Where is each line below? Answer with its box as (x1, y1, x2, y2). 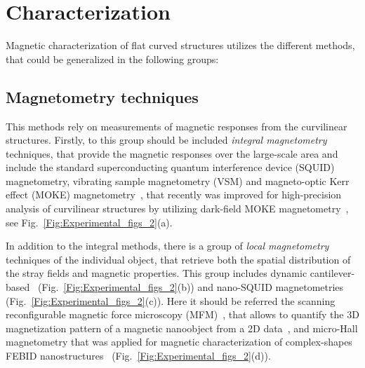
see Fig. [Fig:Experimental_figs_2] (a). (6, 214, 173, 229)
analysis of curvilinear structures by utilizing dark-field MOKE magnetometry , (6, 201, 349, 216)
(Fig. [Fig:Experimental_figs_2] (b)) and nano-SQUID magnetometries (37, 280, 344, 294)
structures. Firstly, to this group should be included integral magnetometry (6, 132, 327, 147)
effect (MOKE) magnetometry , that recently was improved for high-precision (6, 187, 342, 202)
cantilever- (310, 266, 355, 280)
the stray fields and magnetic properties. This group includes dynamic (6, 266, 307, 280)
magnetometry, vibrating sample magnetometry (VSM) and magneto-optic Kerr (6, 173, 350, 188)
